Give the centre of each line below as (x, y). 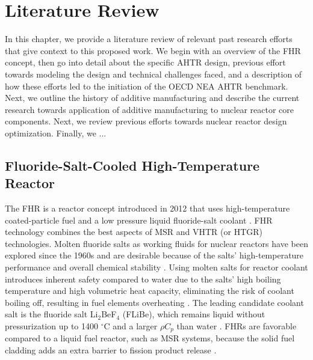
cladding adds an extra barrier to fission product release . (111, 350)
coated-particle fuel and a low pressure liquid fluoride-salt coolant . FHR (139, 220)
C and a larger (131, 326)
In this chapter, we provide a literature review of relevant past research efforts (149, 39)
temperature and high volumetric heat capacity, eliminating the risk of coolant (150, 291)
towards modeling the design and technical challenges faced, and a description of (153, 74)
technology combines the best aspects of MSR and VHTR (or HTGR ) (134, 232)
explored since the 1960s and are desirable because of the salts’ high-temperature (154, 255)
